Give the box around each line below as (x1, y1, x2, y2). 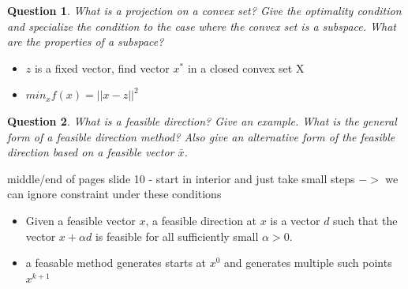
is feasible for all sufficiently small (95, 227, 259, 244)
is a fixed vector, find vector (34, 59, 170, 76)
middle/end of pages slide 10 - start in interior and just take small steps (7, 170, 355, 186)
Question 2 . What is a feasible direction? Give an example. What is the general (7, 112, 397, 129)
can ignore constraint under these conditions (7, 186, 222, 202)
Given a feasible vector (25, 212, 136, 228)
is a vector (270, 212, 320, 228)
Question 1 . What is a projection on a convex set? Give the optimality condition (7, 2, 402, 18)
